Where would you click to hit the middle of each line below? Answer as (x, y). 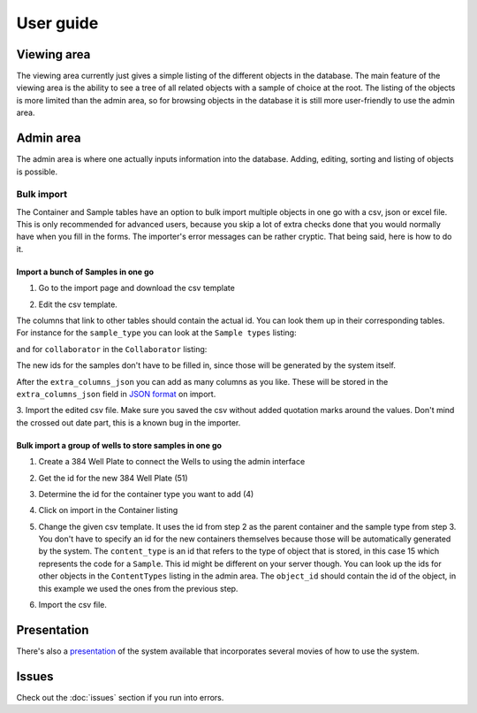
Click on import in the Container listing (108, 510)
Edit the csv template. (78, 304)
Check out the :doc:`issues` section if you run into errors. (120, 697)
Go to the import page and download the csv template (137, 288)
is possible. (37, 172)
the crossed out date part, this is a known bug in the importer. (129, 422)
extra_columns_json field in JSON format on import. (116, 394)
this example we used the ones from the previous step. (138, 588)
